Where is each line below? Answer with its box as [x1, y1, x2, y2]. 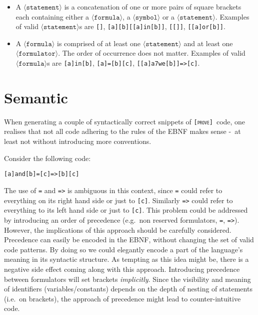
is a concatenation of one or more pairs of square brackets [64, 2, 241, 12]
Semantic [4, 87, 68, 107]
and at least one [183, 38, 233, 48]
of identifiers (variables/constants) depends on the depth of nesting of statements [4, 283, 252, 294]
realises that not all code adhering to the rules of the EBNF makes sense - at [4, 126, 241, 136]
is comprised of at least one [56, 38, 141, 48]
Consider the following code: [4, 152, 91, 163]
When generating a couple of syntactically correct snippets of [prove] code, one [4, 116, 245, 126]
